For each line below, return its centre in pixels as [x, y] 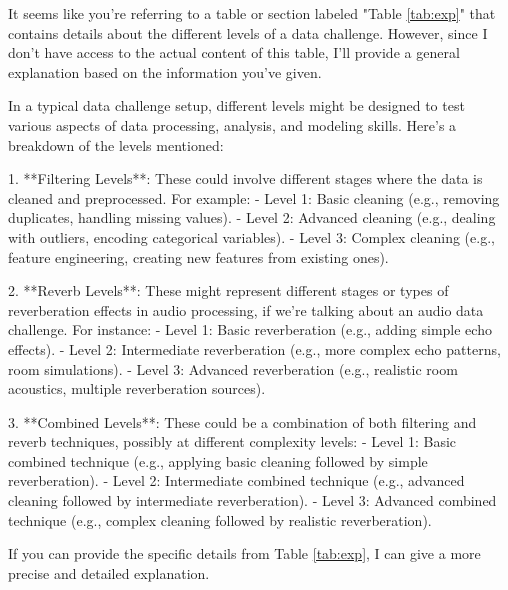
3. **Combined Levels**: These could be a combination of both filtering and [242, 421]
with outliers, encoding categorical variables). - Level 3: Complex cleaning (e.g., [251, 236]
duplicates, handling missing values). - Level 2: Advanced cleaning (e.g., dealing [252, 217]
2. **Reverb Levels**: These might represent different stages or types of [228, 290]
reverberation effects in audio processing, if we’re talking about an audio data [246, 309]
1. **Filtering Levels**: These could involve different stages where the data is [245, 178]
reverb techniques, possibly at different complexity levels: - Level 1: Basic [232, 441]
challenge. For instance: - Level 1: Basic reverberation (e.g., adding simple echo [250, 329]
